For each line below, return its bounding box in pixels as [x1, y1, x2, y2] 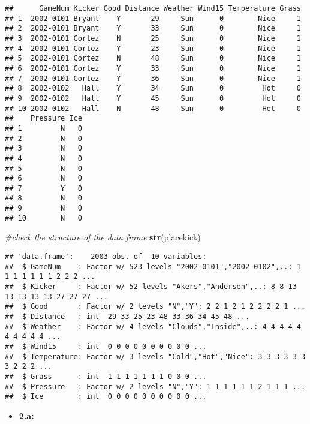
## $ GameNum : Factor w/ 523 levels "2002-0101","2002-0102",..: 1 [5, 262, 301, 271]
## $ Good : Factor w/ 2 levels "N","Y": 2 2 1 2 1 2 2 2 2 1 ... [5, 302, 306, 311]
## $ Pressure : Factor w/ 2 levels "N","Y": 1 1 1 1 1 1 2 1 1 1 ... [5, 382, 306, 391]
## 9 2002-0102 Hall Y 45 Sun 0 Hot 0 [5, 94, 301, 103]
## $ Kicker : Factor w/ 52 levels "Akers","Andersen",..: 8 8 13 [5, 282, 297, 291]
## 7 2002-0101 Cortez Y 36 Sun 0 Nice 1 [5, 74, 301, 83]
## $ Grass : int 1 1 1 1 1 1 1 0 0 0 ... [5, 372, 207, 381]
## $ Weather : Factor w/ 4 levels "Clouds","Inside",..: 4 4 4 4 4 [5, 322, 301, 331]
